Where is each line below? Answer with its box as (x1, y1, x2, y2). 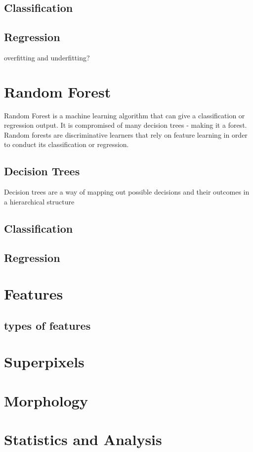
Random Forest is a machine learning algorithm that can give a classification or (4, 110, 245, 120)
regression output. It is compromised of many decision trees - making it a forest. (4, 120, 247, 130)
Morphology (4, 390, 88, 410)
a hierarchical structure (4, 196, 75, 206)
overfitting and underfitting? (4, 52, 90, 62)
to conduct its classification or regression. (4, 139, 129, 150)
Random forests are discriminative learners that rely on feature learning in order (4, 129, 248, 140)
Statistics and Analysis (4, 429, 162, 450)
